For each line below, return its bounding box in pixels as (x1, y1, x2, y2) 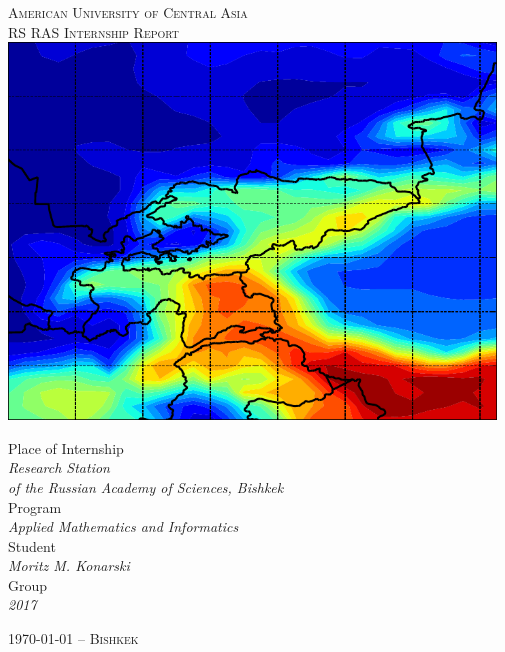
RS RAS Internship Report (8, 21, 180, 42)
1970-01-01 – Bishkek (8, 628, 139, 649)
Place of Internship (8, 437, 124, 458)
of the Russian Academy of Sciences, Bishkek (8, 476, 284, 497)
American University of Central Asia (8, 2, 248, 22)
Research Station (8, 457, 110, 478)
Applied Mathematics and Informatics (8, 516, 239, 537)
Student (8, 535, 56, 556)
